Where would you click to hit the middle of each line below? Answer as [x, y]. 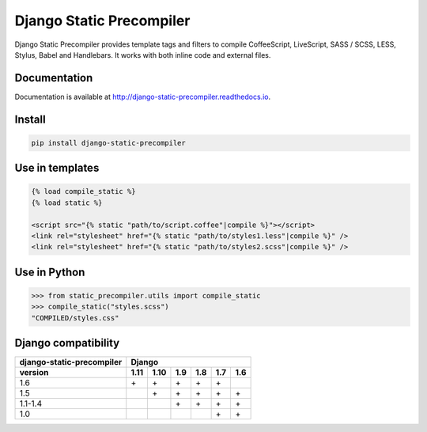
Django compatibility [67, 343]
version [34, 373]
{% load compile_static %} [83, 191]
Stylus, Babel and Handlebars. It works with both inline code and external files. [143, 55]
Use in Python [50, 272]
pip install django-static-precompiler [108, 143]
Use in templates [57, 168]
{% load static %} [67, 203]
